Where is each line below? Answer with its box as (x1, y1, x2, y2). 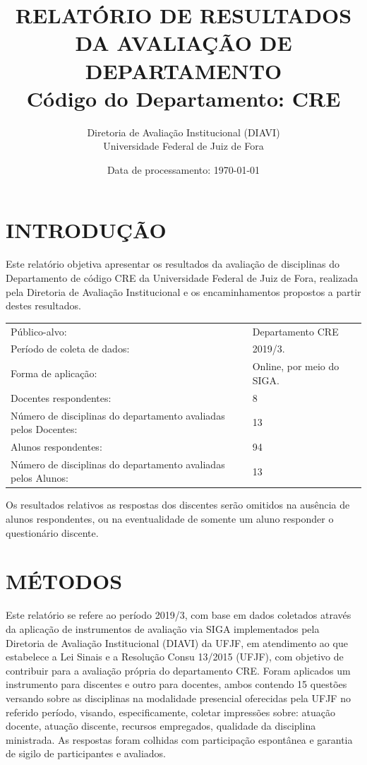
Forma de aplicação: (11, 366, 97, 381)
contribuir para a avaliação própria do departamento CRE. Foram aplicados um (6, 663, 351, 677)
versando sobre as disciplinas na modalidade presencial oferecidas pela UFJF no (6, 690, 351, 705)
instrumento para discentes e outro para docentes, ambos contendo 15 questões (6, 677, 347, 692)
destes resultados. (6, 298, 81, 313)
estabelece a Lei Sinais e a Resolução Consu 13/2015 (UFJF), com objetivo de (6, 649, 344, 664)
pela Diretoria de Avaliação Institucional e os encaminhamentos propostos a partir (6, 284, 361, 299)
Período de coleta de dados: (11, 341, 130, 356)
